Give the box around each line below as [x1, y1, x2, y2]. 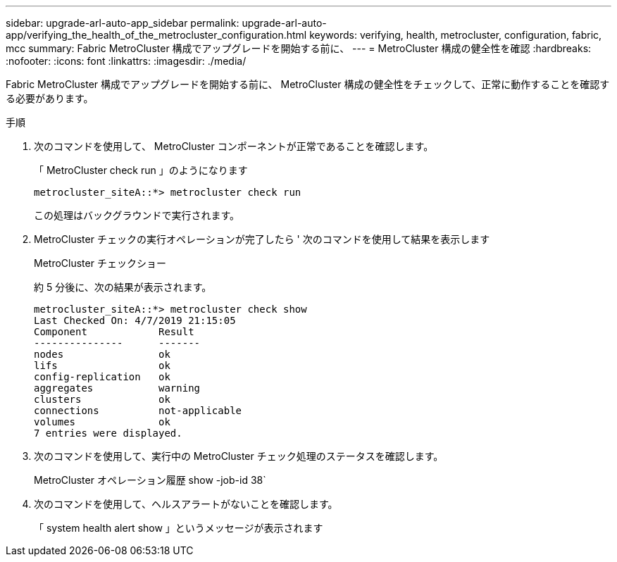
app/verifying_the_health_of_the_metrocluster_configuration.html [6, 29, 307, 41]
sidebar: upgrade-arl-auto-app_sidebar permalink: [6, 17, 239, 29]
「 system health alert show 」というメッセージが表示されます [34, 522, 323, 534]
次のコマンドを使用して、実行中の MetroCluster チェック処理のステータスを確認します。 [34, 450, 444, 462]
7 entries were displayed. [34, 427, 182, 439]
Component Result [34, 326, 194, 337]
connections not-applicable [34, 405, 242, 416]
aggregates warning [34, 382, 201, 394]
